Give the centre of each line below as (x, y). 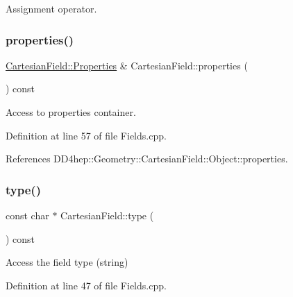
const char (27, 215)
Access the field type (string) (67, 262)
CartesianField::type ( (107, 215)
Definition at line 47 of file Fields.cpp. (86, 285)
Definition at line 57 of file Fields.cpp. (86, 135)
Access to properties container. (71, 112)
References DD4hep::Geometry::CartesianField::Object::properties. (147, 159)
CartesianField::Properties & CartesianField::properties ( (127, 65)
